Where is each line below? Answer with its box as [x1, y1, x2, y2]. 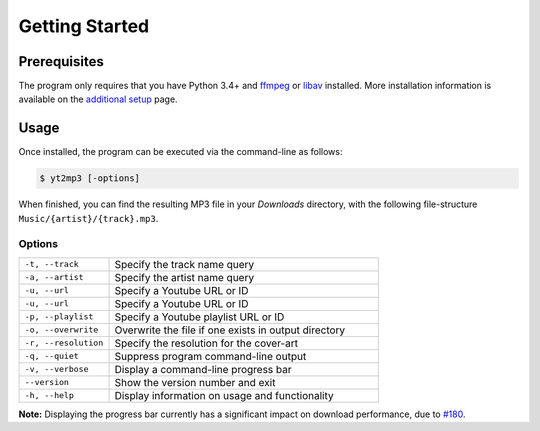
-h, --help [24, 390, 75, 401]
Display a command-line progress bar [114, 362, 292, 376]
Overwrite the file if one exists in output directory [114, 323, 346, 337]
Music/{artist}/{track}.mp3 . [18, 212, 159, 224]
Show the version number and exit [114, 375, 276, 389]
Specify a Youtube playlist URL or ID [114, 310, 285, 324]
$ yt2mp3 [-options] [39, 173, 140, 184]
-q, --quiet [24, 351, 79, 362]
